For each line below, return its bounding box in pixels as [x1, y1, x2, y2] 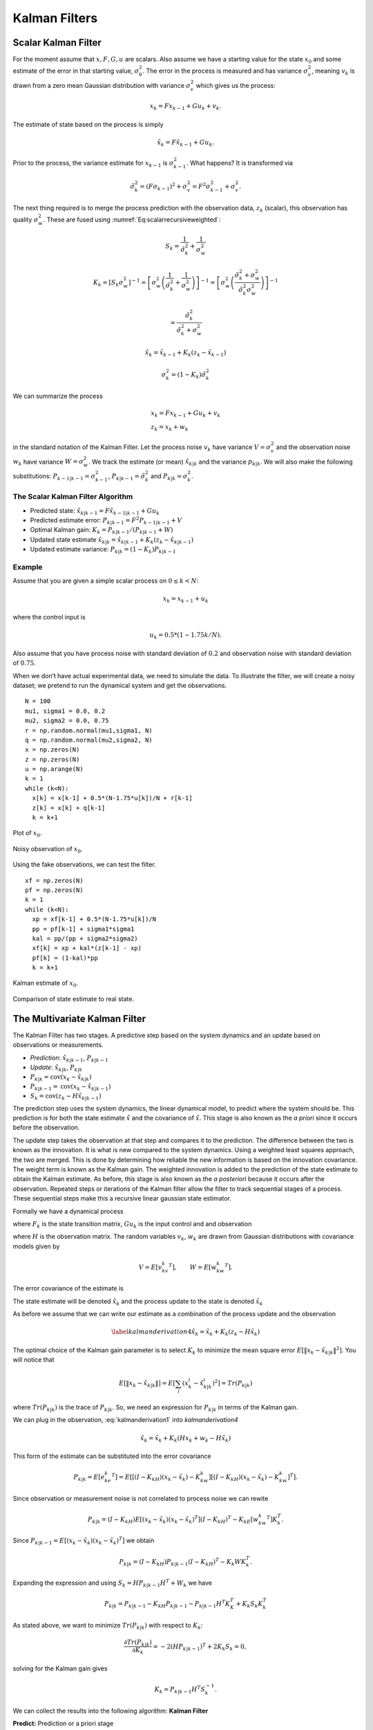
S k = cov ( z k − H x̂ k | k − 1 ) [30, 1092, 102, 1102]
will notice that [12, 1356, 55, 1364]
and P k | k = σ [151, 472, 188, 482]
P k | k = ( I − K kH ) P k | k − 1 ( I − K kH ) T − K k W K [119, 1556, 247, 1567]
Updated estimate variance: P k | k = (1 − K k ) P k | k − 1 [30, 545, 176, 555]
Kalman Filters [12, 10, 98, 26]
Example [12, 562, 43, 572]
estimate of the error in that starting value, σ [12, 66, 140, 75]
